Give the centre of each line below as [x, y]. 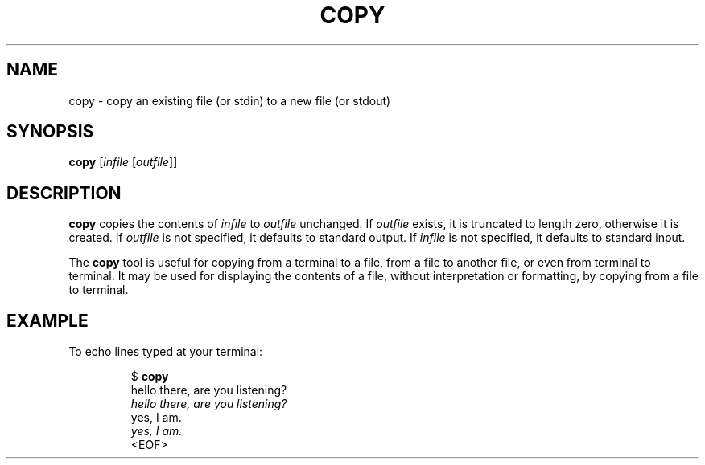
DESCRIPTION [64, 193]
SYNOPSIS [50, 132]
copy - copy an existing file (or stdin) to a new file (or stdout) [230, 100]
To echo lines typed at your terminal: [166, 352]
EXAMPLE [47, 320]
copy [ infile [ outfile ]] [123, 162]
